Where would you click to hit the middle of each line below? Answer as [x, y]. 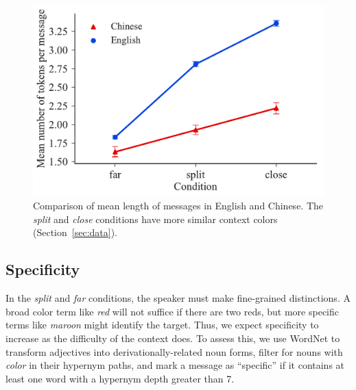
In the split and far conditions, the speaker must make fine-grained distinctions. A [178, 298]
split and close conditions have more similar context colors [155, 219]
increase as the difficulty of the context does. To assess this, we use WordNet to [173, 338]
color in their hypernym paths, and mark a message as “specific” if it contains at [175, 365]
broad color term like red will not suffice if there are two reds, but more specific [172, 311]
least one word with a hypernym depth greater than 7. [120, 378]
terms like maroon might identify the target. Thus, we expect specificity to [162, 325]
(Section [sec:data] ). [75, 232]
